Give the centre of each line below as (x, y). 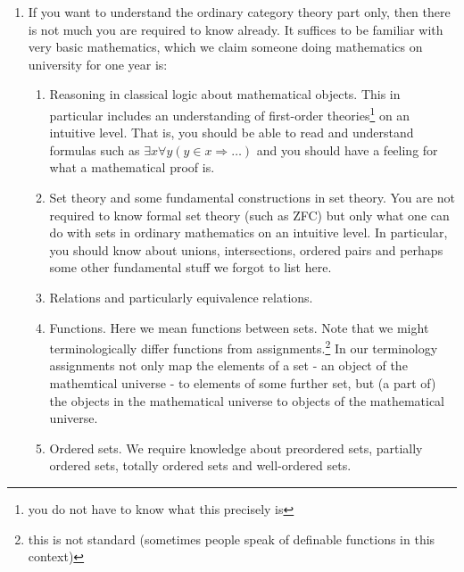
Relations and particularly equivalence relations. (181, 297)
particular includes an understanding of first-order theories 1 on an (230, 113)
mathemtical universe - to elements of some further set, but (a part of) (243, 383)
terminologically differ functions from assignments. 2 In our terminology (244, 347)
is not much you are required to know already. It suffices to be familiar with (236, 29)
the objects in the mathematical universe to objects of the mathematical (247, 400)
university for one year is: (98, 64)
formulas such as (95, 149)
